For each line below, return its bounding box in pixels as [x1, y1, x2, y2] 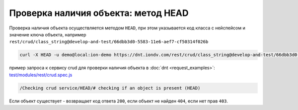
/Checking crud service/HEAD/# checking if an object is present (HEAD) [19, 85, 201, 91]
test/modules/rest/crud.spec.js [9, 72, 73, 78]
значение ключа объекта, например [9, 31, 86, 37]
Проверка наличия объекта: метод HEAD [9, 7, 189, 18]
